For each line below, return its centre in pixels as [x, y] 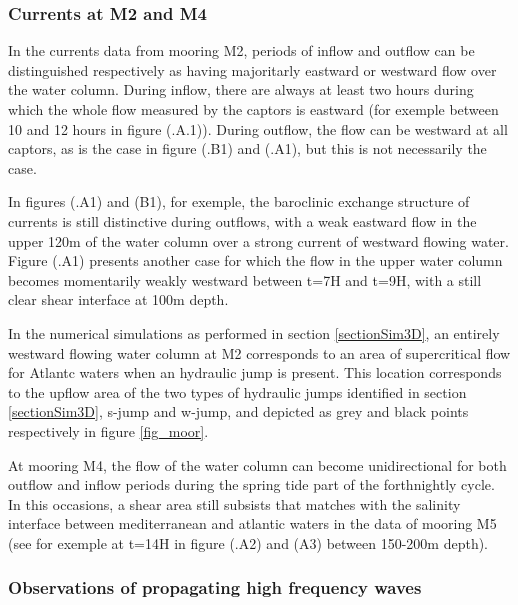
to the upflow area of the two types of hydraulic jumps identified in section [237, 391]
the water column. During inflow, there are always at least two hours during [241, 89]
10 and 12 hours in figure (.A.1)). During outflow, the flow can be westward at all [258, 128]
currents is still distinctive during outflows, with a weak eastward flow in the [242, 220]
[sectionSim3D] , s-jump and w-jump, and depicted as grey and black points [238, 411]
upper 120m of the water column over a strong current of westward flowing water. [258, 240]
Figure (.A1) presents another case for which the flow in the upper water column [255, 260]
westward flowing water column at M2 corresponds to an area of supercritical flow [259, 352]
